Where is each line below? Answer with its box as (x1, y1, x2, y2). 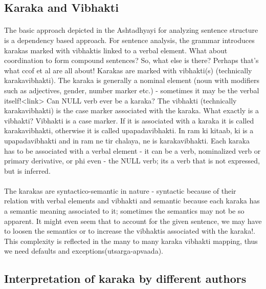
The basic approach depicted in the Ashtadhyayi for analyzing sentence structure (4, 25, 258, 35)
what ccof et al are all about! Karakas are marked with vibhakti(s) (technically (4, 65, 252, 75)
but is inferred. (4, 165, 51, 176)
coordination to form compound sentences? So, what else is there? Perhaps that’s (4, 55, 259, 66)
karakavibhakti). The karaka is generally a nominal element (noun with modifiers (4, 75, 259, 86)
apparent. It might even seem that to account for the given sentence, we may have (4, 215, 262, 226)
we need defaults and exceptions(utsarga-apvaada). (4, 245, 163, 256)
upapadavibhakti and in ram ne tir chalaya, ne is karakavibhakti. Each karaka (4, 135, 250, 146)
